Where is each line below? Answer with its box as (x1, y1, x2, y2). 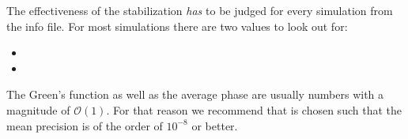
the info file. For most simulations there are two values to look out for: (6, 17, 348, 34)
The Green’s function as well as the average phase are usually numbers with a (6, 86, 384, 103)
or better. (191, 117, 238, 133)
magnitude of (6, 101, 70, 118)
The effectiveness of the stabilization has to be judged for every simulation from (6, 2, 393, 18)
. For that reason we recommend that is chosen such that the (106, 101, 402, 118)
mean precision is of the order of (6, 117, 163, 133)
